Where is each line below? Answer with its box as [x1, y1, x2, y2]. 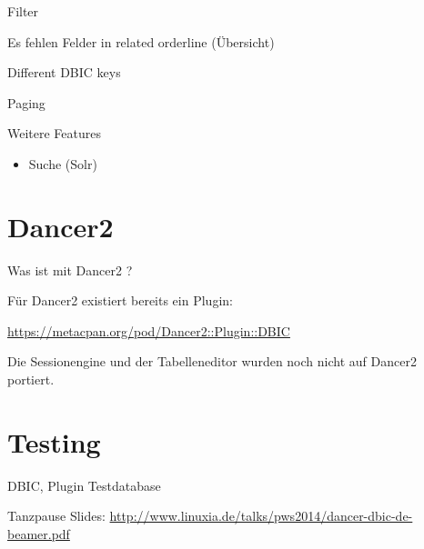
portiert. [7, 370, 55, 389]
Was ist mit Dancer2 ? [7, 260, 133, 279]
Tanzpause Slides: [7, 506, 106, 525]
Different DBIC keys [7, 63, 121, 82]
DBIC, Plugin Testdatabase [7, 475, 161, 494]
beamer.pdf [7, 524, 70, 543]
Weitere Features [7, 124, 102, 143]
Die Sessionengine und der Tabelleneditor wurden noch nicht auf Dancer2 [7, 352, 417, 371]
